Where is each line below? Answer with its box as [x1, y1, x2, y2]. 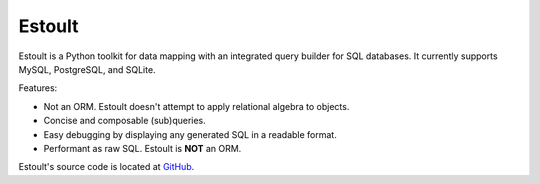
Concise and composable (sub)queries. [43, 115, 207, 127]
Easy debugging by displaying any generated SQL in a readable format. [43, 128, 337, 140]
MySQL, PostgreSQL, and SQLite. [18, 63, 156, 75]
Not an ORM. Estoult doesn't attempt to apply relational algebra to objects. [43, 100, 350, 112]
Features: [18, 82, 58, 94]
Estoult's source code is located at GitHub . [18, 161, 195, 173]
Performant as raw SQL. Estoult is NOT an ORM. [43, 142, 242, 154]
